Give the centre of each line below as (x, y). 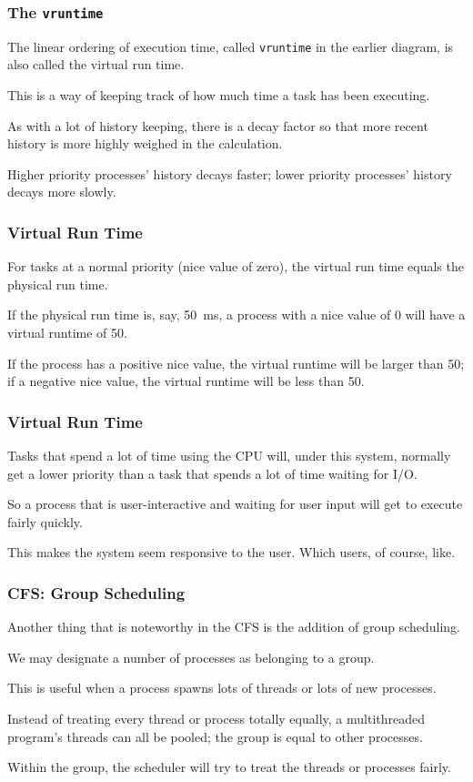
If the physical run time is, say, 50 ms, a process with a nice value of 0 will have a (236, 315)
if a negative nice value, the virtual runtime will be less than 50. (186, 381)
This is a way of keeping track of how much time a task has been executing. (219, 95)
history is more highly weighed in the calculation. (145, 143)
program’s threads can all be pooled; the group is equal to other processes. (215, 736)
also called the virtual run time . (96, 64)
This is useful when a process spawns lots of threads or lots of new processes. (222, 688)
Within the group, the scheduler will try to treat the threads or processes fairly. (229, 767)
